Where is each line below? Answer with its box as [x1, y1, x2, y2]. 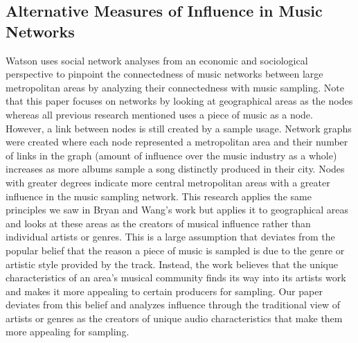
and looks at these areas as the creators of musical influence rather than [6, 216, 311, 230]
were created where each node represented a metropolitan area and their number [6, 134, 348, 149]
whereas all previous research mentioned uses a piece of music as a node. [6, 107, 313, 121]
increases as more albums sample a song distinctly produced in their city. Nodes [6, 161, 345, 176]
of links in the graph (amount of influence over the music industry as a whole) [6, 148, 337, 162]
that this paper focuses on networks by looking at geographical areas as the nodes [6, 94, 353, 108]
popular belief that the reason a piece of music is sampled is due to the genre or [6, 243, 345, 257]
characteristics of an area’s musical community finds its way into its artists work [6, 270, 346, 285]
